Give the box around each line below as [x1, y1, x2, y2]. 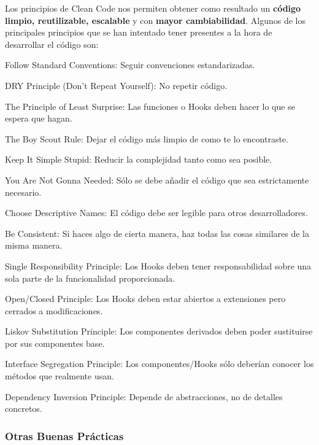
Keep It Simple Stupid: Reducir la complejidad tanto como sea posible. [5, 153, 272, 166]
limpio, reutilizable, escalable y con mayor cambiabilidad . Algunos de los [5, 14, 306, 26]
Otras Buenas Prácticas [5, 428, 124, 443]
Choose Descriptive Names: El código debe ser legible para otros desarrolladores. [5, 206, 308, 219]
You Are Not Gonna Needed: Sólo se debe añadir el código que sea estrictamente [5, 173, 309, 186]
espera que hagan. [5, 112, 72, 125]
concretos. [5, 402, 42, 415]
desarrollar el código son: [5, 37, 99, 50]
